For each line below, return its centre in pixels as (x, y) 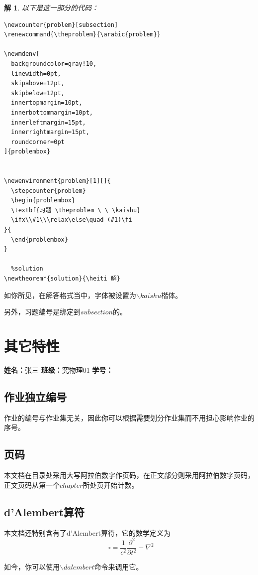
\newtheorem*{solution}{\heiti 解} (62, 279)
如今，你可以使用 (32, 567)
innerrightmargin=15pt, (50, 132)
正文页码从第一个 (32, 485)
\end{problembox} (40, 239)
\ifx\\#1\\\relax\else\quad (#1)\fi (72, 220)
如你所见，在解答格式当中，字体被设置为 (70, 295)
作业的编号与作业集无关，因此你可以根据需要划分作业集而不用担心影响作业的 (129, 417)
